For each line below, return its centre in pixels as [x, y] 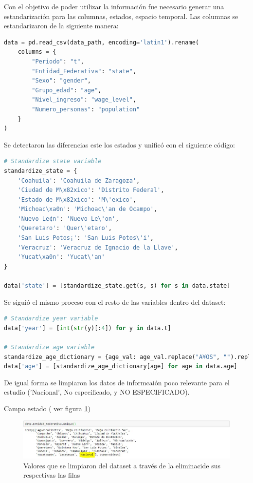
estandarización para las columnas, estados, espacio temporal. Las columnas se [121, 16]
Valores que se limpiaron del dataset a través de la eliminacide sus [122, 465]
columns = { [37, 52]
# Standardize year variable [51, 319]
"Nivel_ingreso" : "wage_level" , [84, 100]
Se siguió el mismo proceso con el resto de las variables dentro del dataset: [115, 302]
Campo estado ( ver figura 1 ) [47, 408]
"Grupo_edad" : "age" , [67, 90]
